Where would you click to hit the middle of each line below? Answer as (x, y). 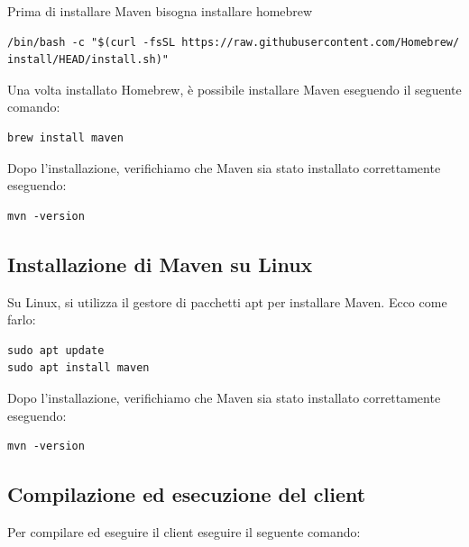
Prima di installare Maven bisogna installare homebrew (160, 11)
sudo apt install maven (78, 368)
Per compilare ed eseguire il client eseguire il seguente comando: (184, 531)
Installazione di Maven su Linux (160, 264)
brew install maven (65, 137)
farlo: (22, 319)
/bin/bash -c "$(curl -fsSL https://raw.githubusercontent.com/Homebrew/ (234, 42)
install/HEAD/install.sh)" (88, 60)
